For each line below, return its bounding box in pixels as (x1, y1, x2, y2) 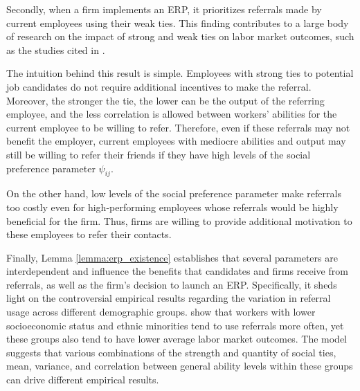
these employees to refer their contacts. (6, 227, 172, 242)
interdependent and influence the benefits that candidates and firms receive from (6, 264, 348, 278)
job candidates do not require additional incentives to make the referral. (6, 79, 312, 93)
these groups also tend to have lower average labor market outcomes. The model (6, 331, 347, 346)
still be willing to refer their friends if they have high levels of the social (6, 147, 311, 161)
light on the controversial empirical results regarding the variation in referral (6, 291, 331, 305)
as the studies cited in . (6, 42, 105, 57)
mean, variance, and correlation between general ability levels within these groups (6, 358, 353, 373)
